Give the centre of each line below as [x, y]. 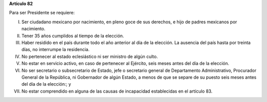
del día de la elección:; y [46, 84]
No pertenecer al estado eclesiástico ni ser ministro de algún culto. [90, 56]
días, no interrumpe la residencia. [56, 50]
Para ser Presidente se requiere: [42, 13]
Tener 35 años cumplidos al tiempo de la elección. [73, 36]
